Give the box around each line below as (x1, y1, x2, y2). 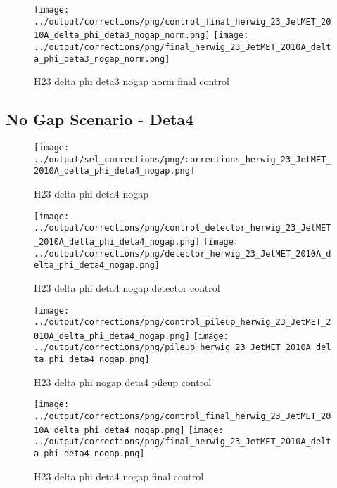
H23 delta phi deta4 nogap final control (34, 468, 204, 483)
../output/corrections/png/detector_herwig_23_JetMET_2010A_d (34, 248, 331, 259)
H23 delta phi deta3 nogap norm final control (34, 74, 229, 89)
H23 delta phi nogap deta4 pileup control (34, 374, 212, 389)
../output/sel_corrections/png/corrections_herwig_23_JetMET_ (34, 154, 331, 165)
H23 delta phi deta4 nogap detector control (34, 280, 220, 295)
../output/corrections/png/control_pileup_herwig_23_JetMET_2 (34, 317, 331, 328)
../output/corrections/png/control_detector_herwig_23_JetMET (34, 223, 331, 233)
